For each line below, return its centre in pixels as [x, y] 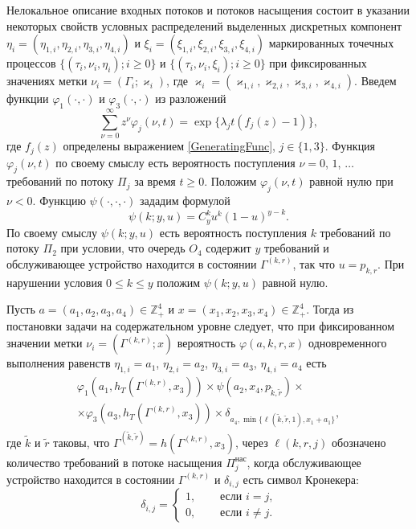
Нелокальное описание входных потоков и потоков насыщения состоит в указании [208, 10]
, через [252, 442]
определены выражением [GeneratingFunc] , [169, 146]
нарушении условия [55, 282]
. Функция [350, 146]
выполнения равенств [59, 363]
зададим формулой [185, 201]
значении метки [45, 343]
